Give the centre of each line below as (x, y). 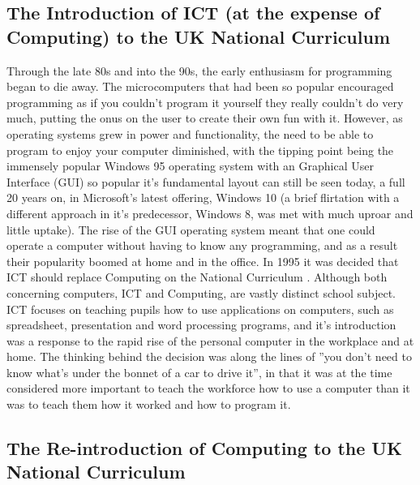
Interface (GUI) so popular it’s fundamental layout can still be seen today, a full (206, 181)
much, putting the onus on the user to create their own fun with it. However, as (205, 118)
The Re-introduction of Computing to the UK (204, 448)
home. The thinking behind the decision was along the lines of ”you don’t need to (209, 356)
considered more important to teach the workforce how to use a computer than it (208, 388)
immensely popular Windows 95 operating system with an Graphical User (190, 166)
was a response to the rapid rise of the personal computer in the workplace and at (210, 340)
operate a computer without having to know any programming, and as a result (202, 245)
